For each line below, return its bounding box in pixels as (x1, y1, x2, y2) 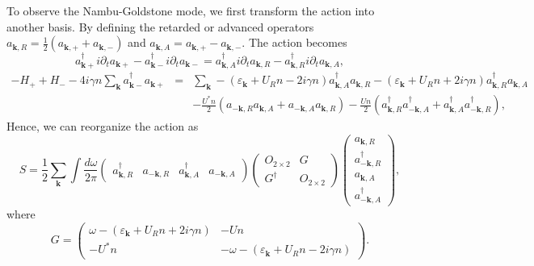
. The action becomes (242, 34, 347, 51)
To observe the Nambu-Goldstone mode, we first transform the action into (6, 2, 375, 19)
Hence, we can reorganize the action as (6, 118, 199, 135)
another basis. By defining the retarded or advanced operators (6, 18, 314, 35)
